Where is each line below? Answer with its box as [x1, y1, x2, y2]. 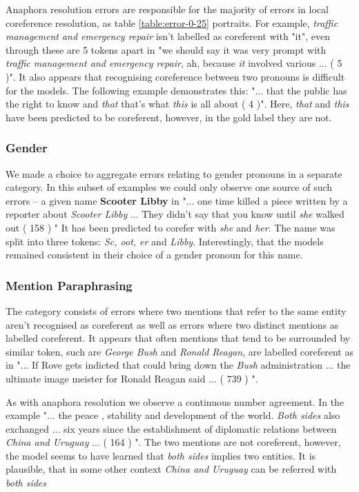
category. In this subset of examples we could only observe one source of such [6, 180, 333, 194]
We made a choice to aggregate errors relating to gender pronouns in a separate [6, 166, 342, 181]
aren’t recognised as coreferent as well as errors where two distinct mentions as [6, 317, 339, 331]
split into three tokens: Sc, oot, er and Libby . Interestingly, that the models [6, 234, 324, 248]
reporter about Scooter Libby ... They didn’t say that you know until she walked [6, 207, 345, 221]
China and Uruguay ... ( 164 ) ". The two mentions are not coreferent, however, [6, 435, 341, 449]
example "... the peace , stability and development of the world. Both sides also [6, 408, 340, 422]
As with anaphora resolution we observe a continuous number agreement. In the [6, 394, 345, 409]
